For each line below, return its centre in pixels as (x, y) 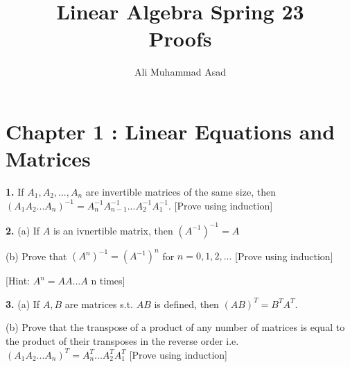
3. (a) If (23, 304)
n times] (108, 281)
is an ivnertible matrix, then (113, 230)
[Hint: (18, 281)
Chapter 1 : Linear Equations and (170, 131)
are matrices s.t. (99, 304)
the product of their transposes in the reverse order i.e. (122, 341)
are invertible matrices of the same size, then (181, 192)
